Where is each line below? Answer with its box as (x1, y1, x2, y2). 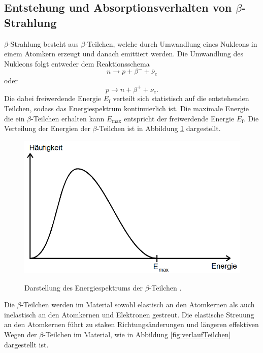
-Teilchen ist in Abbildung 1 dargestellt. (96, 123, 221, 134)
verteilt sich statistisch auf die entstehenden (113, 93, 249, 104)
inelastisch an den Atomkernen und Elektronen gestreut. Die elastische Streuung (4, 309, 254, 319)
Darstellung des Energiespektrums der (24, 282, 143, 293)
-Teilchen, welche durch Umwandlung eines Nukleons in (85, 38, 257, 49)
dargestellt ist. (4, 339, 49, 349)
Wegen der (4, 329, 37, 340)
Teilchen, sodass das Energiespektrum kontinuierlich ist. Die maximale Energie (4, 103, 249, 113)
